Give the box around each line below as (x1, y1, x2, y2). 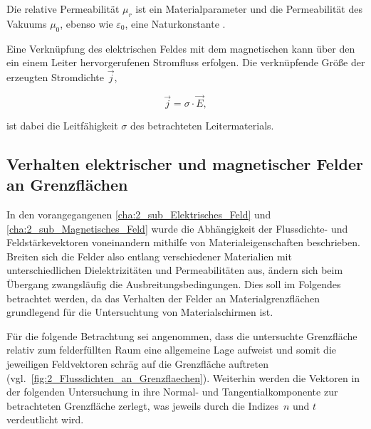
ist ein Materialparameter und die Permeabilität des (135, 1, 362, 16)
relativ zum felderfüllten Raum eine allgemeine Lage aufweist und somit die (6, 342, 336, 357)
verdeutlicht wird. (6, 412, 84, 427)
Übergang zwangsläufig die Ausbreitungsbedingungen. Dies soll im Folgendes (6, 276, 341, 291)
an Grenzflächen (6, 174, 128, 196)
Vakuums (6, 16, 47, 31)
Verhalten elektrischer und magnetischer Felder (6, 152, 363, 174)
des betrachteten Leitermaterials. (130, 117, 274, 132)
